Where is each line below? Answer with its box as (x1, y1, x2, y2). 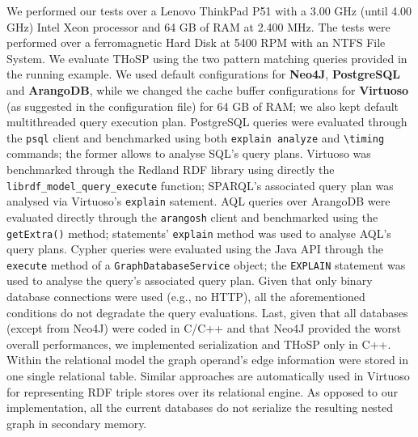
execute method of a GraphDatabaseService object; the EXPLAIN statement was (6, 256, 406, 273)
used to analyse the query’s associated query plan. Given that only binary (6, 272, 373, 289)
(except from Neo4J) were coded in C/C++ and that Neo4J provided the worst (6, 320, 401, 337)
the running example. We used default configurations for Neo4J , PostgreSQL (6, 66, 400, 83)
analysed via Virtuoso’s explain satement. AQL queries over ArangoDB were (6, 193, 391, 210)
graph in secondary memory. (6, 414, 147, 431)
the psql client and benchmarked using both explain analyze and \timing (6, 129, 385, 146)
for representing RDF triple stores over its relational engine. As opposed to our (6, 383, 398, 400)
